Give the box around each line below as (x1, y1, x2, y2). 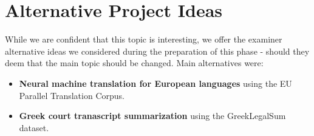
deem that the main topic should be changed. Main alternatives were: (5, 56, 264, 69)
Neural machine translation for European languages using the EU (19, 76, 292, 89)
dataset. (19, 121, 49, 134)
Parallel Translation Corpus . (19, 89, 125, 101)
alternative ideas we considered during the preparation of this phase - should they (5, 44, 310, 57)
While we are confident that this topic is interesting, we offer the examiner (5, 33, 282, 46)
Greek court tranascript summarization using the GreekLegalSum (19, 109, 286, 122)
